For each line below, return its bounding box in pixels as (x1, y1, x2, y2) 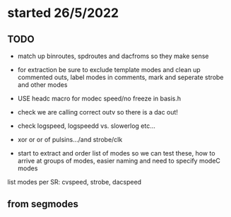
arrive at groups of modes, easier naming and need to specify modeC (17, 157, 221, 165)
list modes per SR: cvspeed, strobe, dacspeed (7, 178, 142, 186)
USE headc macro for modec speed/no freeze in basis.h (17, 94, 182, 102)
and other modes (17, 81, 68, 89)
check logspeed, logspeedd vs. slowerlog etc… (17, 122, 155, 130)
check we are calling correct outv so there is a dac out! (17, 108, 179, 116)
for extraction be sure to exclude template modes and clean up (17, 66, 201, 74)
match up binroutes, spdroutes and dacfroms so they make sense (17, 52, 209, 60)
